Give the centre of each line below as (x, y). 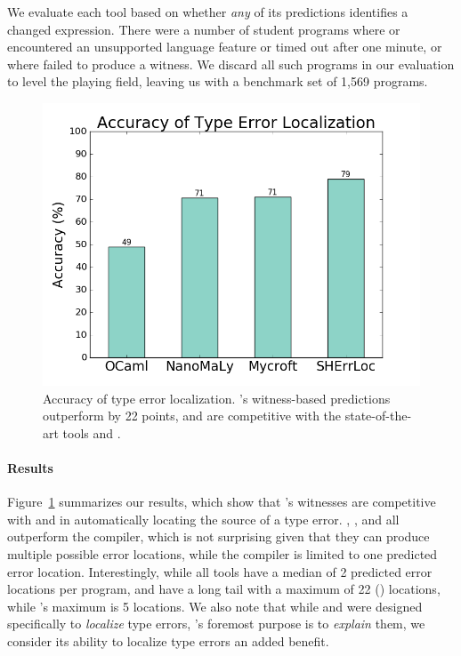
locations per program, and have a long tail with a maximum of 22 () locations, (224, 589)
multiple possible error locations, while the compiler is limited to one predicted (222, 553)
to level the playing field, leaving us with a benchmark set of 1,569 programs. (218, 81)
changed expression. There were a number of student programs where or (204, 29)
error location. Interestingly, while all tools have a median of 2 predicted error (220, 571)
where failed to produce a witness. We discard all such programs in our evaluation (231, 64)
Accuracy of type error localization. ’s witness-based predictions (217, 398)
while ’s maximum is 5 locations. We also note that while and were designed (215, 606)
